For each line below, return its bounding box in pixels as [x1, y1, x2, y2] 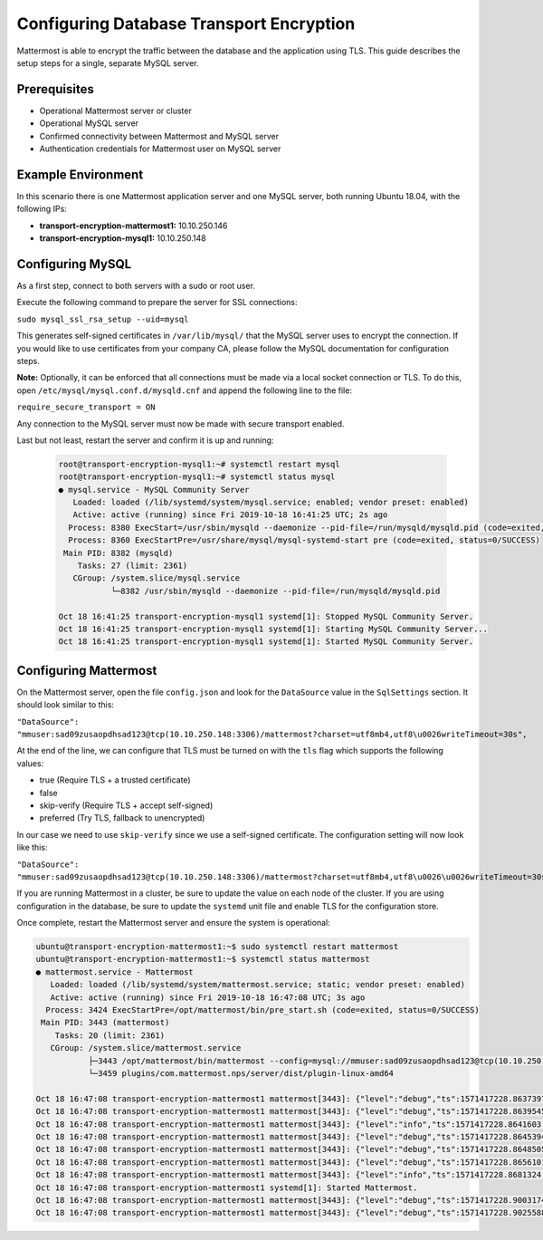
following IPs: [16, 204, 67, 215]
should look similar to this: [16, 699, 115, 710]
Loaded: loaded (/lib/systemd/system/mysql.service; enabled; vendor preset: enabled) [72, 497, 470, 507]
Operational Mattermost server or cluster [39, 105, 192, 116]
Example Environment [16, 167, 144, 182]
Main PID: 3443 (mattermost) [41, 1017, 170, 1028]
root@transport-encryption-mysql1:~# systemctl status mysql [58, 472, 336, 482]
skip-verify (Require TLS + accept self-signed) [39, 800, 214, 811]
